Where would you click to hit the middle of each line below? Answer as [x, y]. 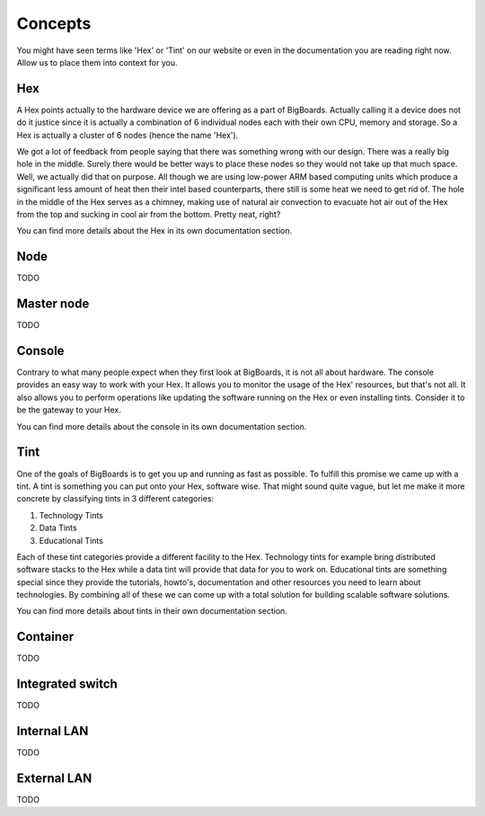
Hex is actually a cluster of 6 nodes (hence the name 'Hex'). [128, 135]
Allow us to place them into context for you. [97, 62]
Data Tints [58, 528]
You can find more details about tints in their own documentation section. [152, 611]
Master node [53, 304]
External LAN [54, 778]
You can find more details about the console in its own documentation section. [162, 426]
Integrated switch [67, 684]
